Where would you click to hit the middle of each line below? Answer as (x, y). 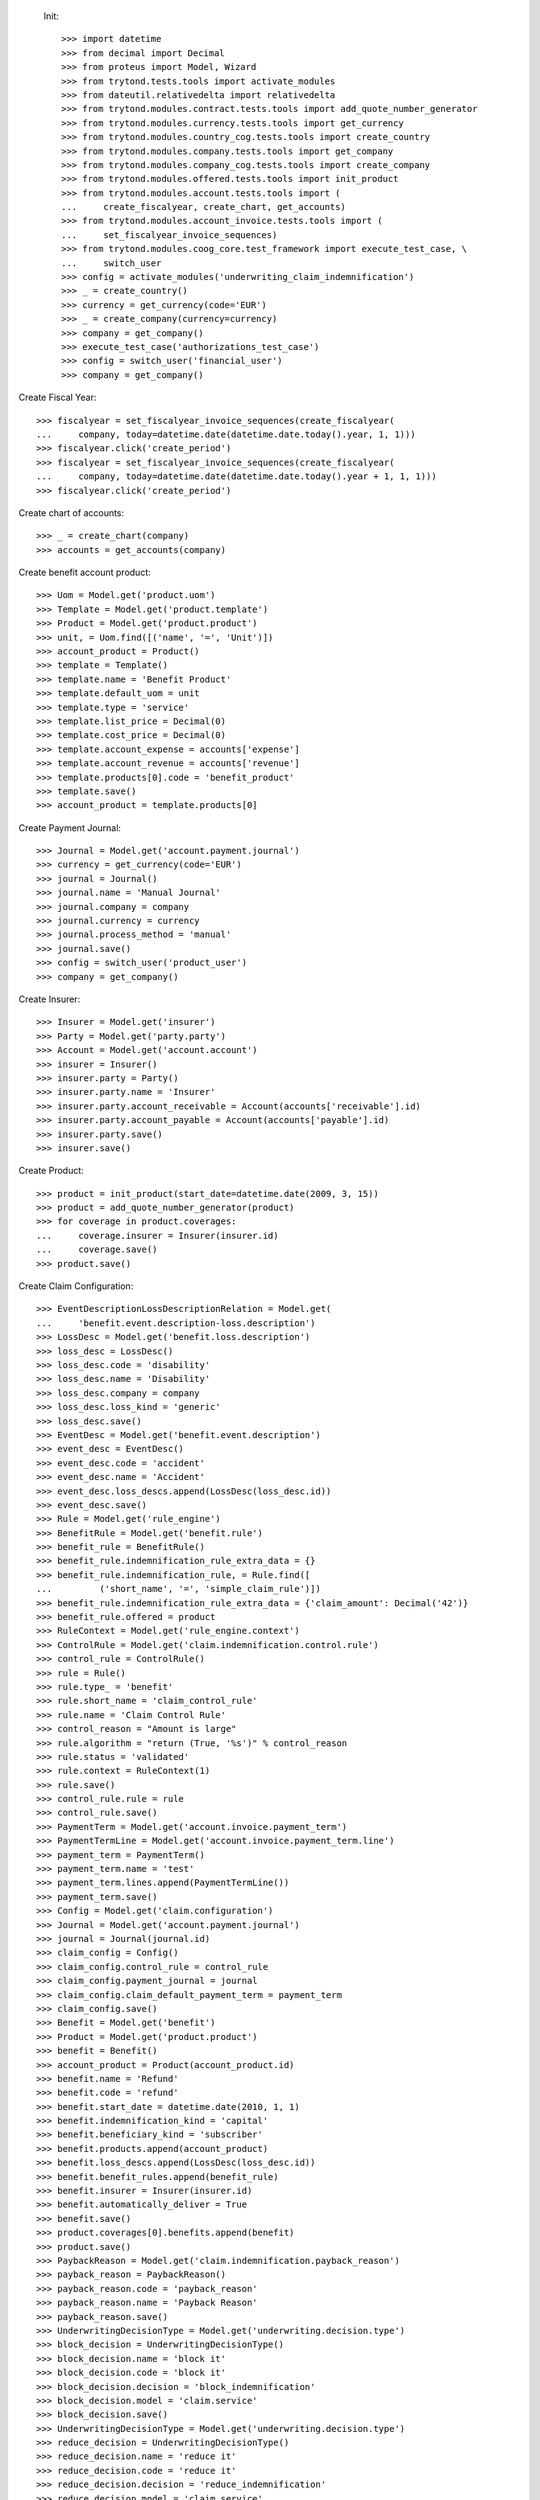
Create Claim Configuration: (76, 1286)
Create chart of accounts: (71, 512)
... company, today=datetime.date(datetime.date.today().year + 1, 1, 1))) (236, 476)
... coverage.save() (97, 1249)
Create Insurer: (49, 999)
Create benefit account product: (85, 572)
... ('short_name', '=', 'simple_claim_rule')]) (179, 1589)
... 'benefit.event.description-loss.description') (176, 1323)
